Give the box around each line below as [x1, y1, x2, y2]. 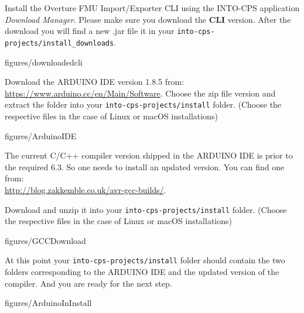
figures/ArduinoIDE [5, 129, 77, 142]
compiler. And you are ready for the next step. [5, 277, 172, 289]
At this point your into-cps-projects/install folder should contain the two [5, 254, 285, 266]
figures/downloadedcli [5, 56, 83, 68]
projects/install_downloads [5, 39, 114, 47]
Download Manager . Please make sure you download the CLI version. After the [5, 13, 291, 25]
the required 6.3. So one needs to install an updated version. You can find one [5, 160, 285, 173]
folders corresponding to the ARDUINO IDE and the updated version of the [5, 266, 279, 277]
